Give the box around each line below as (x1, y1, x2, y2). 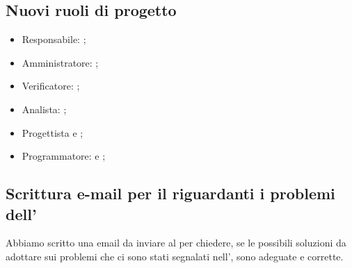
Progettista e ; (22, 125, 83, 140)
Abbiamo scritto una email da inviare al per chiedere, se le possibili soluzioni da (6, 235, 346, 250)
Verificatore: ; (22, 78, 80, 93)
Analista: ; (22, 101, 67, 116)
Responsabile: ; (22, 32, 86, 47)
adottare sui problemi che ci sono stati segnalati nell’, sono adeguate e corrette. (6, 249, 344, 263)
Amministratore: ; (22, 55, 99, 69)
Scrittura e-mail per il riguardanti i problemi (6, 183, 335, 204)
